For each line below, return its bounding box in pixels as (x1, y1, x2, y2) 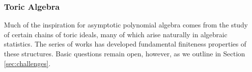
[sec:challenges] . (4, 58, 51, 68)
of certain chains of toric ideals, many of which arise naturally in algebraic (4, 29, 227, 39)
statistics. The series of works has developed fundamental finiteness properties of (4, 39, 247, 49)
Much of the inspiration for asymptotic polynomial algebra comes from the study (4, 20, 248, 30)
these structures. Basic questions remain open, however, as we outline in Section (4, 48, 245, 58)
